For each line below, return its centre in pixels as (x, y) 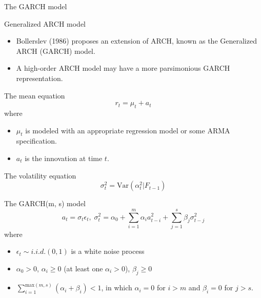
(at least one (83, 269)
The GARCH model (36, 6)
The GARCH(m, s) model (45, 203)
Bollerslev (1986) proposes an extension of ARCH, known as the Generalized (136, 41)
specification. (36, 141)
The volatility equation (40, 175)
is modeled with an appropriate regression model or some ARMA (128, 130)
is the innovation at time (64, 158)
